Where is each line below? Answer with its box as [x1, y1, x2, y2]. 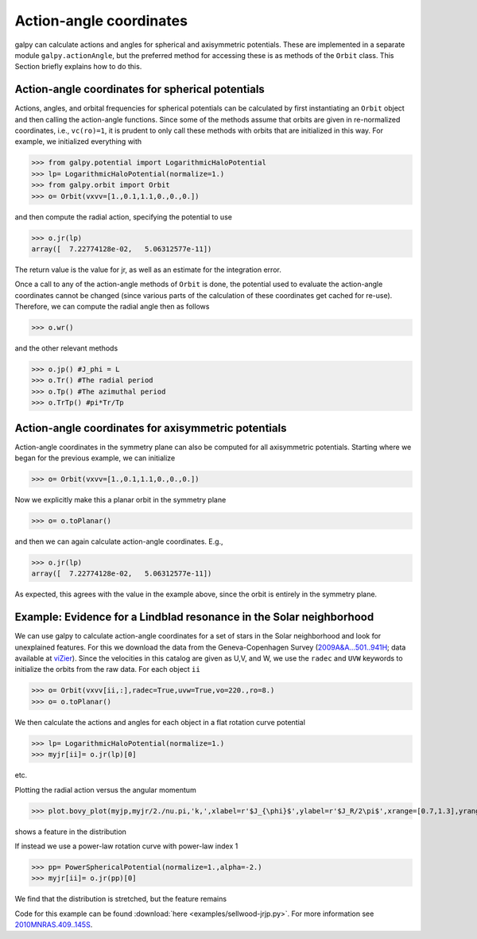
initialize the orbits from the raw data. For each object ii [14, 665, 200, 674]
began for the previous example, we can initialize [14, 453, 176, 463]
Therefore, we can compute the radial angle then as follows [14, 302, 210, 312]
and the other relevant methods [14, 343, 118, 353]
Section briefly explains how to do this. [14, 62, 142, 72]
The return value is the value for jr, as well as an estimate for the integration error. [14, 265, 281, 274]
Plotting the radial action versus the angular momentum [14, 785, 196, 794]
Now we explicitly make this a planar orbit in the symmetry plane [14, 495, 227, 505]
